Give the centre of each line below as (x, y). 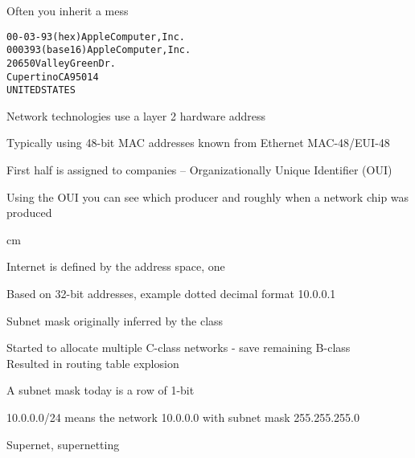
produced (29, 213)
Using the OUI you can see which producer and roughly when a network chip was (208, 196)
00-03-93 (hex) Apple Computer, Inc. (96, 37)
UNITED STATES (41, 90)
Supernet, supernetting (63, 444)
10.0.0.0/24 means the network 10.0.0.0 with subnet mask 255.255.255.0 (183, 417)
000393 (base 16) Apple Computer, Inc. (99, 50)
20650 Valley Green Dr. (62, 63)
